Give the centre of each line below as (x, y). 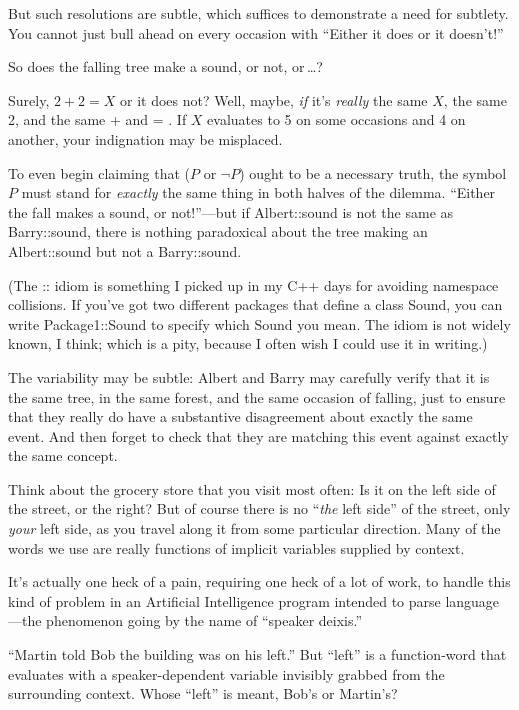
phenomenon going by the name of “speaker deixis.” (204, 620)
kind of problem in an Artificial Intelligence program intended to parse (224, 600)
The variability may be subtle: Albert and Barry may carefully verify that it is (249, 376)
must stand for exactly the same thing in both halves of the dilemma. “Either (258, 192)
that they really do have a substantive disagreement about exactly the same (240, 416)
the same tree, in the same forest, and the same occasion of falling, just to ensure (257, 396)
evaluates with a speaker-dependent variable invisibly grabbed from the (226, 673)
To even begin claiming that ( (99, 172)
